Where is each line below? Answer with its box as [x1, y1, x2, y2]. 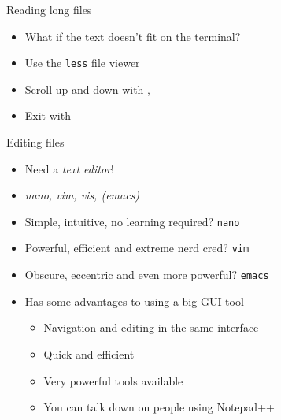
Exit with [24, 107, 71, 124]
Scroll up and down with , [24, 80, 150, 97]
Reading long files [6, 2, 92, 17]
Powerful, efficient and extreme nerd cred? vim [24, 240, 250, 256]
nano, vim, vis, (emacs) [24, 187, 140, 203]
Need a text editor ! [24, 160, 114, 177]
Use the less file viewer [24, 54, 140, 71]
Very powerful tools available [43, 372, 183, 388]
